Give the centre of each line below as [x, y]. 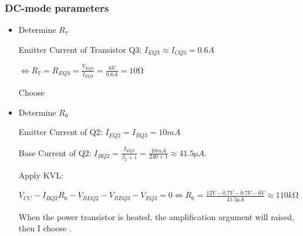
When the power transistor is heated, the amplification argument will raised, [156, 216]
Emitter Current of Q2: [60, 132]
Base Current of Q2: [55, 152]
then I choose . [45, 228]
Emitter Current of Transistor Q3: [80, 49]
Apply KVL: [41, 175]
